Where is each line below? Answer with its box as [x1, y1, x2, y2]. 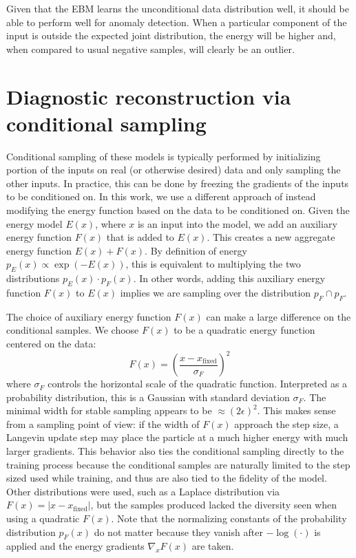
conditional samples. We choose [6, 323, 139, 337]
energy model [6, 216, 63, 230]
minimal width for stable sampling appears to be [6, 403, 212, 418]
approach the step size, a [234, 416, 339, 431]
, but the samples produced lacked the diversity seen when [90, 497, 337, 512]
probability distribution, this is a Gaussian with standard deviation [6, 389, 290, 404]
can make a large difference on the [206, 309, 351, 323]
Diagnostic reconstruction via [6, 82, 291, 110]
